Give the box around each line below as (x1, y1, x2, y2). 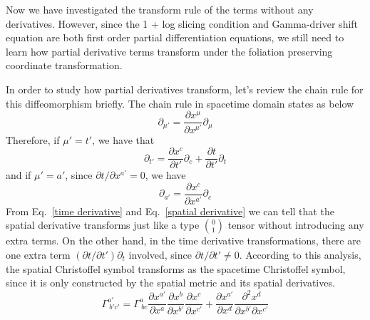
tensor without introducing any (227, 217, 364, 232)
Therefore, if (6, 132, 60, 147)
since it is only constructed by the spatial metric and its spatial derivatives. (6, 275, 335, 290)
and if (6, 167, 31, 182)
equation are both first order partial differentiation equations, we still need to (6, 30, 344, 45)
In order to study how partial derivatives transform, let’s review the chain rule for (6, 81, 364, 96)
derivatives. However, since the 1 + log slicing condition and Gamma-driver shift (6, 16, 359, 31)
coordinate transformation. (6, 58, 123, 73)
